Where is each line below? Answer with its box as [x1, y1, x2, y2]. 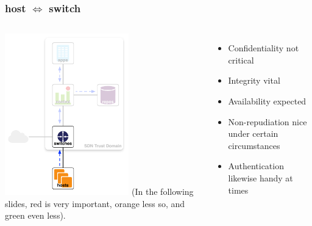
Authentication [228, 159, 284, 172]
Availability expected [228, 95, 307, 107]
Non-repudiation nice [228, 115, 307, 128]
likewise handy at [228, 171, 293, 184]
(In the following [132, 185, 194, 198]
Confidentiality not [228, 42, 299, 54]
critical [228, 53, 254, 66]
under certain [228, 127, 278, 140]
